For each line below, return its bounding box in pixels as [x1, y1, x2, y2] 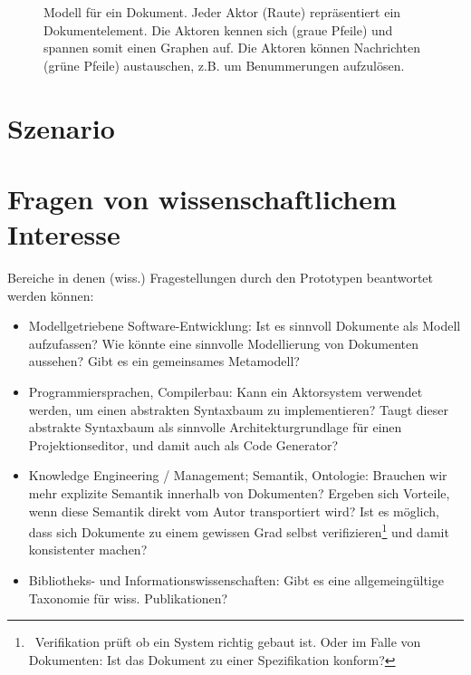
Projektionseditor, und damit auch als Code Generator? [28, 435, 339, 454]
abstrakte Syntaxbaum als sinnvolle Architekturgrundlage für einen [28, 418, 402, 437]
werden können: [7, 285, 94, 304]
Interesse [7, 216, 120, 253]
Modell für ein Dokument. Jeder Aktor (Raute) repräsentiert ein [43, 3, 401, 21]
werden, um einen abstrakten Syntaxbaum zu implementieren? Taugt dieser [28, 400, 448, 419]
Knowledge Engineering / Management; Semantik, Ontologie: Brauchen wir [28, 466, 447, 485]
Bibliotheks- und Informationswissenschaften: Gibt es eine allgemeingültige [28, 571, 444, 590]
